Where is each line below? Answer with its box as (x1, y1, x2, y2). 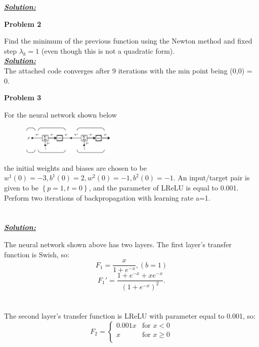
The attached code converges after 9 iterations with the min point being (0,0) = (4, 65, 252, 75)
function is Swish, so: (4, 249, 69, 259)
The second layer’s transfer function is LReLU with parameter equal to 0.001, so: (4, 310, 255, 321)
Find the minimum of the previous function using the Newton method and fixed (4, 35, 252, 46)
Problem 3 (4, 92, 41, 103)
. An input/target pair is (173, 172, 250, 183)
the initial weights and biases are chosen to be (4, 162, 147, 173)
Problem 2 (4, 18, 41, 29)
